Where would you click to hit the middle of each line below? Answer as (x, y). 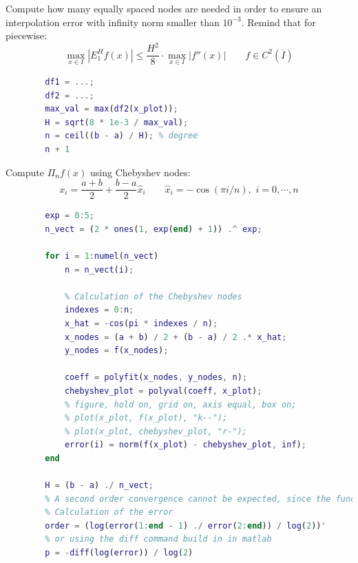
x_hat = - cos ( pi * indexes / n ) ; (141, 323)
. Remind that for (278, 22)
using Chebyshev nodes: (140, 172)
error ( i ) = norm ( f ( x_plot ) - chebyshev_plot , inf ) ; (185, 445)
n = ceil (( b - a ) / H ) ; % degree (122, 136)
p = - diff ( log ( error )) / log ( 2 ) (119, 553)
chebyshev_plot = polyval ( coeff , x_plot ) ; (163, 391)
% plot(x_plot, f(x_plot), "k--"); (146, 418)
